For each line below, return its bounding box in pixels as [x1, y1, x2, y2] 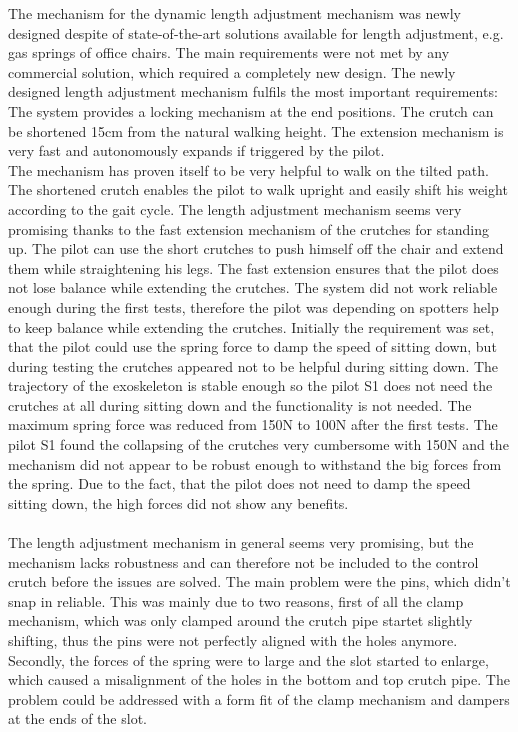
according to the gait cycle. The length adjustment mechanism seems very [8, 198, 462, 219]
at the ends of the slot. [8, 708, 147, 729]
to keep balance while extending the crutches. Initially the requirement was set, [8, 316, 495, 337]
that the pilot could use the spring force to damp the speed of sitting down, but [8, 336, 497, 357]
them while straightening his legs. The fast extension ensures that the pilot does [8, 257, 499, 278]
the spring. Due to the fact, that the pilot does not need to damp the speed [8, 473, 471, 494]
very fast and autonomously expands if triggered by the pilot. [8, 140, 385, 161]
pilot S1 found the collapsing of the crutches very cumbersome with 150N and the [8, 434, 509, 455]
